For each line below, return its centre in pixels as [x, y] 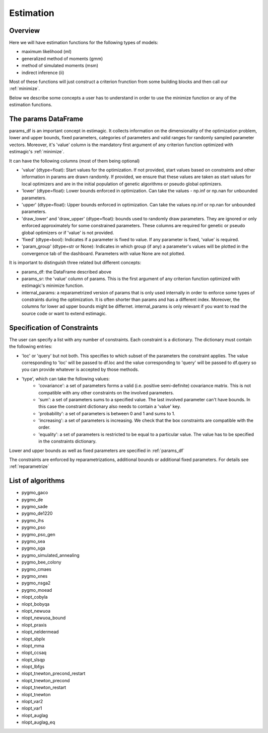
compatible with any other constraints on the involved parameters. [106, 392]
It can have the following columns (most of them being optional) [74, 161]
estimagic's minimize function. [53, 285]
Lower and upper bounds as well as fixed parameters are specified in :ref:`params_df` [97, 451]
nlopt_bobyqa [35, 604]
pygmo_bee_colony [41, 562]
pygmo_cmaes [36, 569]
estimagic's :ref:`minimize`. [37, 152]
